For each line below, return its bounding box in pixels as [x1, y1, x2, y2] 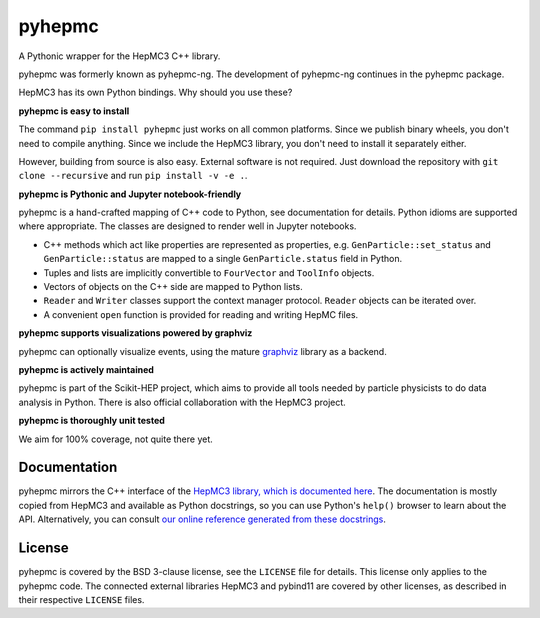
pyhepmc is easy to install [18, 105, 130, 117]
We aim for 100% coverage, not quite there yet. [18, 433, 214, 445]
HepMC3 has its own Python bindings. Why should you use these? [18, 86, 293, 99]
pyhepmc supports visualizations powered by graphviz [18, 327, 253, 339]
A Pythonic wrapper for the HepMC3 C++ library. [18, 50, 221, 62]
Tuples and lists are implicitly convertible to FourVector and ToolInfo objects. [43, 266, 375, 279]
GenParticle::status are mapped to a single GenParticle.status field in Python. [43, 253, 403, 265]
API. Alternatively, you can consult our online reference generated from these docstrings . [18, 513, 387, 525]
